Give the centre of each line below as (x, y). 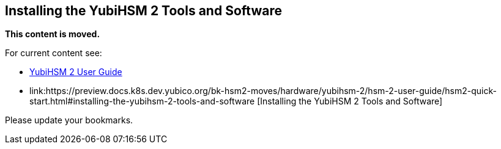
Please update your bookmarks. (69, 120)
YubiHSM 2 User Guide (76, 72)
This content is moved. (53, 34)
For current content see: (54, 53)
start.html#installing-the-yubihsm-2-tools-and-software (142, 101)
